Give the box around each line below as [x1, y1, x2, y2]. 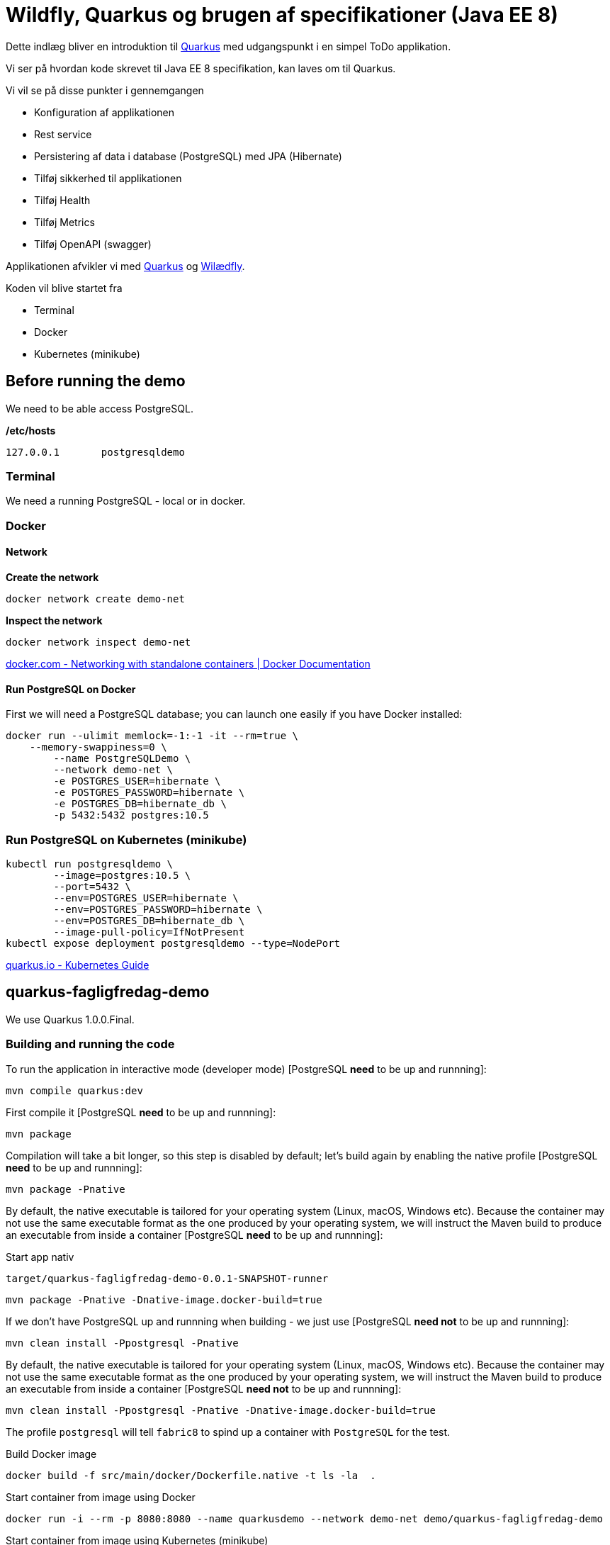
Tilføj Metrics [34, 215, 95, 228]
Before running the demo [6, 372, 186, 391]
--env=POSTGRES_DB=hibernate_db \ [53, 914, 245, 926]
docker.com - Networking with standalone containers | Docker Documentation [6, 657, 371, 670]
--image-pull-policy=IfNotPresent [53, 926, 245, 938]
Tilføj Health [34, 193, 91, 206]
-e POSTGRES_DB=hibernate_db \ [53, 798, 227, 810]
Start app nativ [6, 1250, 74, 1263]
